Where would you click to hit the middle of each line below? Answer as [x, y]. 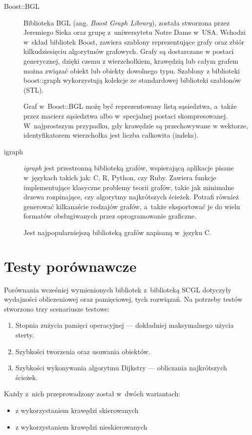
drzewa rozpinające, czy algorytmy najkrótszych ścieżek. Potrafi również [131, 197]
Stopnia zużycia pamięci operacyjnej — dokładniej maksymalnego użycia [125, 325]
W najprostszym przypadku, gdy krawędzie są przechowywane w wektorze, [136, 125]
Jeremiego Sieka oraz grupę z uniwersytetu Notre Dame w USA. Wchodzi [135, 32]
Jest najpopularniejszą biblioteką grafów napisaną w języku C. [117, 232]
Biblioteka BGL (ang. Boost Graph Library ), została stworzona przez [127, 22]
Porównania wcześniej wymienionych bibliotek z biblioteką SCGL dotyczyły [118, 289]
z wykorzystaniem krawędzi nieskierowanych [81, 426]
